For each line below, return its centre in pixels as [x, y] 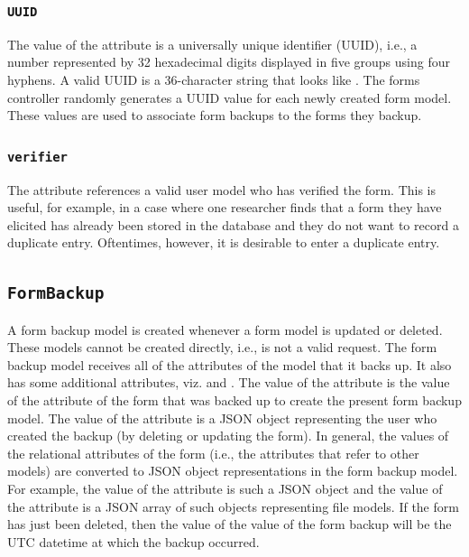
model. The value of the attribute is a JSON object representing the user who [222, 418]
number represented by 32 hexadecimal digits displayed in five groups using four [229, 62]
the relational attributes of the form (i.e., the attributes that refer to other [213, 453]
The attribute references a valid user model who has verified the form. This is [222, 189]
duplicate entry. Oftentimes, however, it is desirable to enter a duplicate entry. [224, 242]
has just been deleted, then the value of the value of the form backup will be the [230, 524]
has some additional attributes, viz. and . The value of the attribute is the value [229, 382]
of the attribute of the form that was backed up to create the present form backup [234, 400]
